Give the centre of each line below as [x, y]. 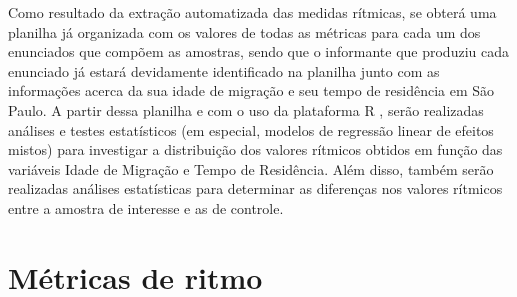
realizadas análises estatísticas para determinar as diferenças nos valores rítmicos [255, 188]
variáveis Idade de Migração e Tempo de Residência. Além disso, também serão [251, 168]
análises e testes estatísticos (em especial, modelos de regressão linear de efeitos [251, 129]
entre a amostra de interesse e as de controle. [146, 207]
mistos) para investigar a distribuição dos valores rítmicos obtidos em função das [255, 149]
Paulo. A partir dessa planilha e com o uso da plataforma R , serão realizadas [246, 109]
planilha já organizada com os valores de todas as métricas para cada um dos [244, 31]
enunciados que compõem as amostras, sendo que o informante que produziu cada [258, 51]
